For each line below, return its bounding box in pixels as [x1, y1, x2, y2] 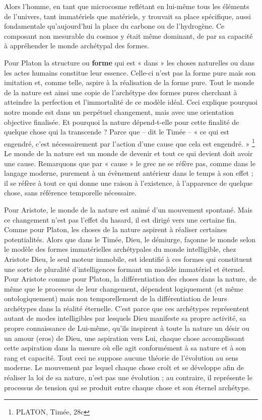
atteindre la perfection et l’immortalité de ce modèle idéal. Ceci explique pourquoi [4, 97, 257, 107]
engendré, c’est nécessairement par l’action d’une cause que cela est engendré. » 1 [4, 136, 255, 149]
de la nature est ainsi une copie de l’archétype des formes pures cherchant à [4, 87, 237, 97]
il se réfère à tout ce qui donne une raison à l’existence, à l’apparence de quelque [4, 177, 253, 188]
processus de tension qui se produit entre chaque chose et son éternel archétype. [4, 382, 250, 392]
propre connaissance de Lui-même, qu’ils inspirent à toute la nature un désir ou [4, 323, 249, 333]
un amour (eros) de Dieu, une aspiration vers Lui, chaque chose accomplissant [4, 332, 245, 343]
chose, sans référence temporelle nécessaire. [4, 187, 137, 198]
